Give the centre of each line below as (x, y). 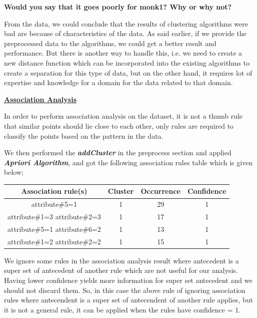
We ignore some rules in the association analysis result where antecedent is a (121, 260)
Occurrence (160, 191)
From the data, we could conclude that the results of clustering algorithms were (126, 23)
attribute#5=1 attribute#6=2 (54, 229)
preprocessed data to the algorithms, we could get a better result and (110, 43)
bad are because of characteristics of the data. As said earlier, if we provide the (125, 33)
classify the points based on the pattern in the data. (84, 135)
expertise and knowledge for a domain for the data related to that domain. (118, 82)
